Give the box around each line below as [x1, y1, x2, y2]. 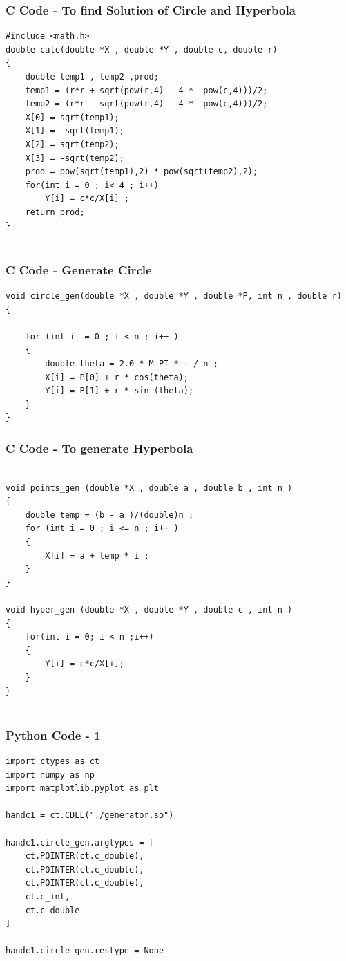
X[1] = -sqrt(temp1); [25, 126, 124, 136]
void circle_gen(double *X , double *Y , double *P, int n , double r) [6, 290, 342, 301]
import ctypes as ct [6, 756, 100, 766]
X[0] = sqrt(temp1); [25, 112, 119, 122]
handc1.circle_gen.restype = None [6, 946, 164, 956]
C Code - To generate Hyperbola [6, 439, 193, 456]
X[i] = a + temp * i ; [45, 550, 149, 561]
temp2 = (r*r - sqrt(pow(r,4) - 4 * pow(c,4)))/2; [25, 99, 268, 109]
